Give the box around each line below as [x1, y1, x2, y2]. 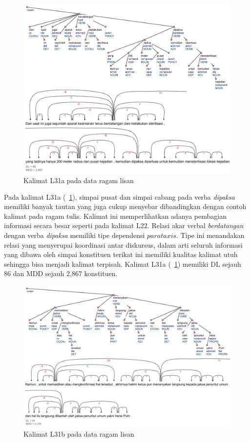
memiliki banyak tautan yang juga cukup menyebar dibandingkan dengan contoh [4, 201, 247, 211]
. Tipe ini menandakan [176, 230, 245, 240]
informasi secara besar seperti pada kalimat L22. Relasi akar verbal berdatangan [4, 220, 244, 231]
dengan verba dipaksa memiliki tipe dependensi [4, 230, 145, 240]
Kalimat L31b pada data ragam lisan [23, 429, 134, 439]
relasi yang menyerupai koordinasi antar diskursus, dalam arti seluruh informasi [4, 239, 243, 250]
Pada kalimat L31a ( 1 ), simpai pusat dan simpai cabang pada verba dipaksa [4, 191, 235, 202]
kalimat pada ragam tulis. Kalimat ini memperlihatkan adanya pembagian [4, 210, 227, 221]
